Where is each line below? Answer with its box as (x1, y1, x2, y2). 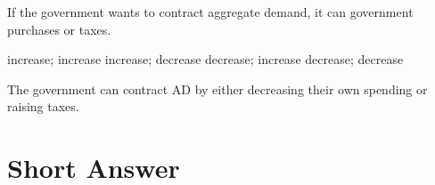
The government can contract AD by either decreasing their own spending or (7, 79, 428, 98)
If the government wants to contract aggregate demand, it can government (7, 3, 414, 20)
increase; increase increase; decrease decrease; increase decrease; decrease (7, 50, 404, 68)
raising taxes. (7, 97, 79, 116)
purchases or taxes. (7, 20, 111, 38)
